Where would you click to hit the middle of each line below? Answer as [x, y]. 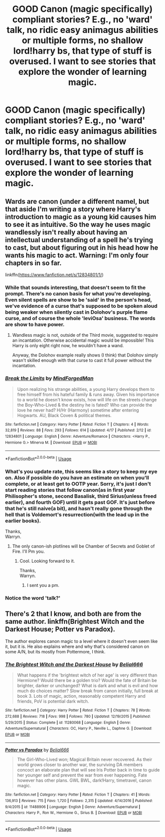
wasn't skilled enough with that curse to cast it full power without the [82, 360]
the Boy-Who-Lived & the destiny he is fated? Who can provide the [84, 405]
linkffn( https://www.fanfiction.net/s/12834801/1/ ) [55, 275]
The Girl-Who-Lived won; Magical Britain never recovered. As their [84, 760]
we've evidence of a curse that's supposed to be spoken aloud [81, 306]
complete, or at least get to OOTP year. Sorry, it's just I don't [78, 483]
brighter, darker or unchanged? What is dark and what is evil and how [87, 686]
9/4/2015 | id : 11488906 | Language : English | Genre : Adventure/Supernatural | [73, 807]
